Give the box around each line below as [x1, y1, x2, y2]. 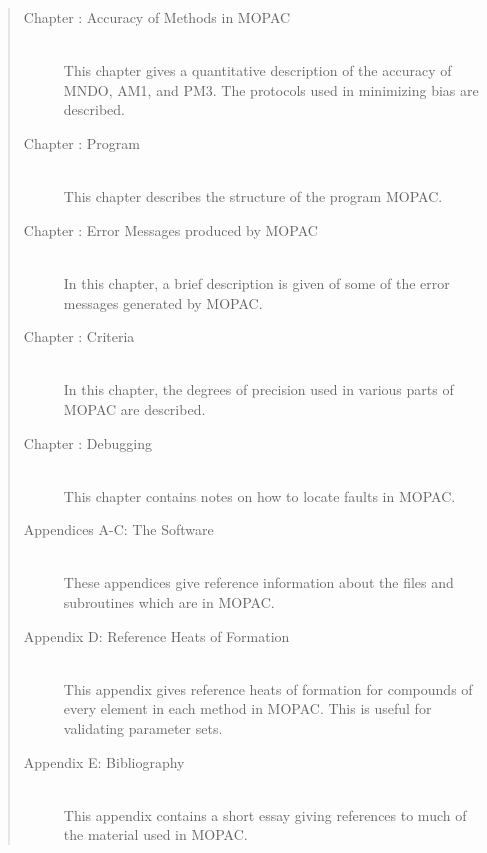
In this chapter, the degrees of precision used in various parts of [63, 379, 454, 400]
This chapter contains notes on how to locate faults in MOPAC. [63, 485, 456, 506]
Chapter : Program [23, 132, 141, 153]
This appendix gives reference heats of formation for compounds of [63, 678, 473, 699]
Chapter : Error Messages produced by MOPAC [23, 219, 318, 240]
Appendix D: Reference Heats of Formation [23, 625, 290, 646]
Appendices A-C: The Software [23, 519, 214, 540]
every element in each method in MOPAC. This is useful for [63, 698, 432, 719]
